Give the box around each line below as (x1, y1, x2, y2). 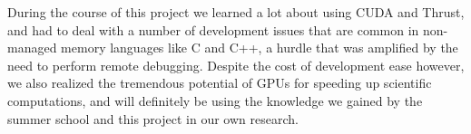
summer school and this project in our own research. (7, 109, 299, 128)
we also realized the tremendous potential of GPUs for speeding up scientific (7, 73, 432, 92)
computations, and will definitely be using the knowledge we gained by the (7, 91, 423, 110)
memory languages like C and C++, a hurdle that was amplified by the (61, 38, 458, 57)
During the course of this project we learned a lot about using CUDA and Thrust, (7, 3, 465, 21)
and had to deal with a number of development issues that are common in (7, 20, 419, 39)
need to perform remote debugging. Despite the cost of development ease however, (7, 55, 465, 74)
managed (7, 38, 57, 57)
